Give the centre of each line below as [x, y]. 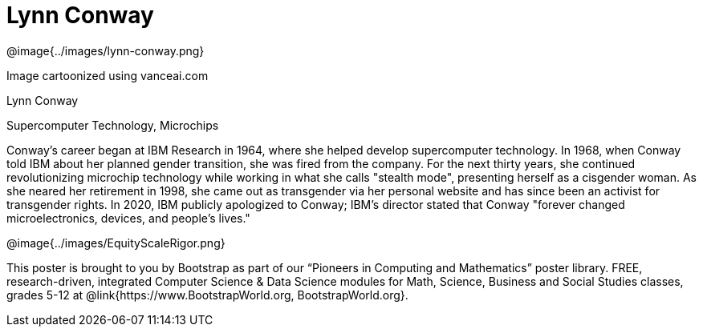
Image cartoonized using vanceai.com [108, 75]
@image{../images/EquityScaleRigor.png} [116, 243]
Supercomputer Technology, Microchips [113, 125]
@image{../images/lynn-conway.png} [106, 50]
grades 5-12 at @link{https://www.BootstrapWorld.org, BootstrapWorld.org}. [207, 295]
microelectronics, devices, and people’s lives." [128, 218]
